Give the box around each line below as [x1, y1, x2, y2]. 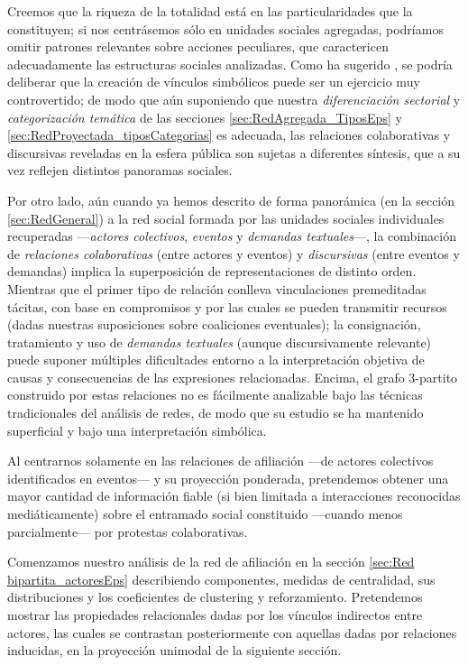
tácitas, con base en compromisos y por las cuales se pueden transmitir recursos [7, 297, 447, 316]
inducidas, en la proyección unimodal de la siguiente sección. [7, 641, 342, 660]
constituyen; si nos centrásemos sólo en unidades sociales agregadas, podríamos [7, 19, 444, 38]
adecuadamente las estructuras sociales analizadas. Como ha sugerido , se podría [7, 54, 453, 73]
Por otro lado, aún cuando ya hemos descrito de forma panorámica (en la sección [7, 190, 455, 209]
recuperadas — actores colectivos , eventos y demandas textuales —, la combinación [7, 226, 456, 245]
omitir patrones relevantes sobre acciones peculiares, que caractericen [7, 37, 389, 56]
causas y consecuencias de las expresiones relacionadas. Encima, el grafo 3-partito [7, 367, 458, 386]
